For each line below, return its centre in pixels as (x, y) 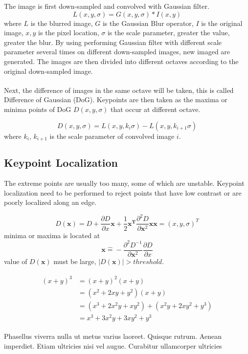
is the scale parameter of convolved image (112, 136)
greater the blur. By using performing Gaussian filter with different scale (113, 42)
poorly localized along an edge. (50, 202)
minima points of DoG (38, 109)
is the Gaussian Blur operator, (148, 23)
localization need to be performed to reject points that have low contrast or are (123, 192)
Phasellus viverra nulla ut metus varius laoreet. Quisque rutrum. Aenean (113, 336)
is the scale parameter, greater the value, (169, 33)
